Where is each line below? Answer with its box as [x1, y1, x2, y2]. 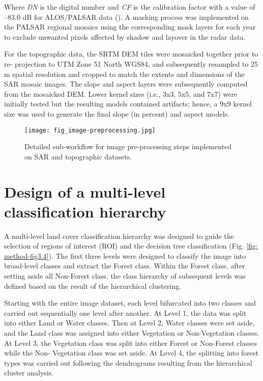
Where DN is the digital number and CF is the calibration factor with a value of [4, 2, 255, 12]
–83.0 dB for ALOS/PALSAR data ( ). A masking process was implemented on [4, 11, 249, 22]
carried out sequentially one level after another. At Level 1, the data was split [4, 307, 247, 318]
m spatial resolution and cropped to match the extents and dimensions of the [4, 68, 245, 79]
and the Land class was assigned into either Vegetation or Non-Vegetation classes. [4, 328, 259, 338]
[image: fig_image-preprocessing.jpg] [24, 126, 156, 134]
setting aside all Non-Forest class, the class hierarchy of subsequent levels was [4, 270, 246, 281]
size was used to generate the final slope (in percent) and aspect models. [4, 108, 230, 119]
